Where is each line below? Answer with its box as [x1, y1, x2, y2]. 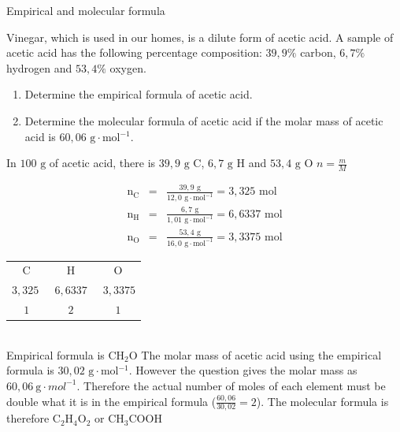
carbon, [300, 44, 336, 61]
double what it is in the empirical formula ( [6, 393, 217, 409]
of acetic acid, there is [49, 155, 156, 171]
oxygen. [109, 59, 146, 76]
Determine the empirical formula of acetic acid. [24, 86, 253, 102]
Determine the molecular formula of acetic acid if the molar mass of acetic [24, 112, 383, 128]
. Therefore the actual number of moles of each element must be [76, 377, 386, 393]
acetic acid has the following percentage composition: [6, 44, 262, 61]
